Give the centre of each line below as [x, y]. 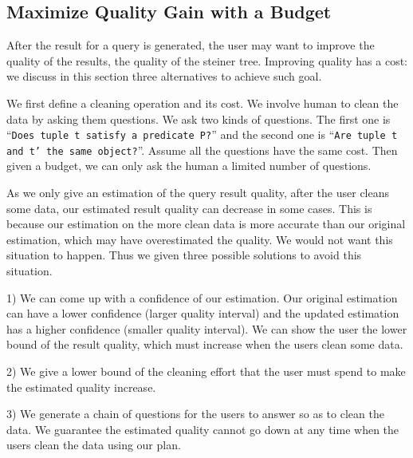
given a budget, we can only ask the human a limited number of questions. [189, 166]
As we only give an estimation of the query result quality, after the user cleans [198, 193]
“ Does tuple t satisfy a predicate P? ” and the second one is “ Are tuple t [202, 134]
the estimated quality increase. [81, 387]
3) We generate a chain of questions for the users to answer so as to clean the [195, 414]
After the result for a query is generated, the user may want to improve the [191, 45]
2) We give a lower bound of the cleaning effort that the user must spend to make [206, 371]
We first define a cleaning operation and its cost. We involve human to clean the [203, 103]
